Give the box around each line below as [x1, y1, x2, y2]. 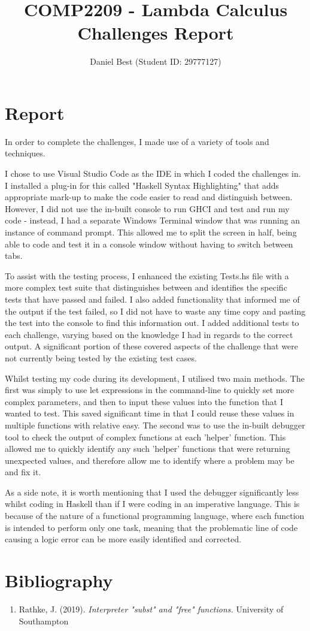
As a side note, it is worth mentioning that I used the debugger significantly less [5, 485, 299, 498]
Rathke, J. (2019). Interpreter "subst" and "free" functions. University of [19, 602, 284, 615]
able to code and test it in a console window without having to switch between [5, 237, 293, 250]
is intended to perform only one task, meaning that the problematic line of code [5, 521, 298, 533]
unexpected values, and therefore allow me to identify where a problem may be [5, 454, 294, 466]
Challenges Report [77, 20, 234, 45]
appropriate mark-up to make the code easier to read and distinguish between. [5, 191, 293, 203]
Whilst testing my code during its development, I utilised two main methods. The [5, 372, 305, 384]
